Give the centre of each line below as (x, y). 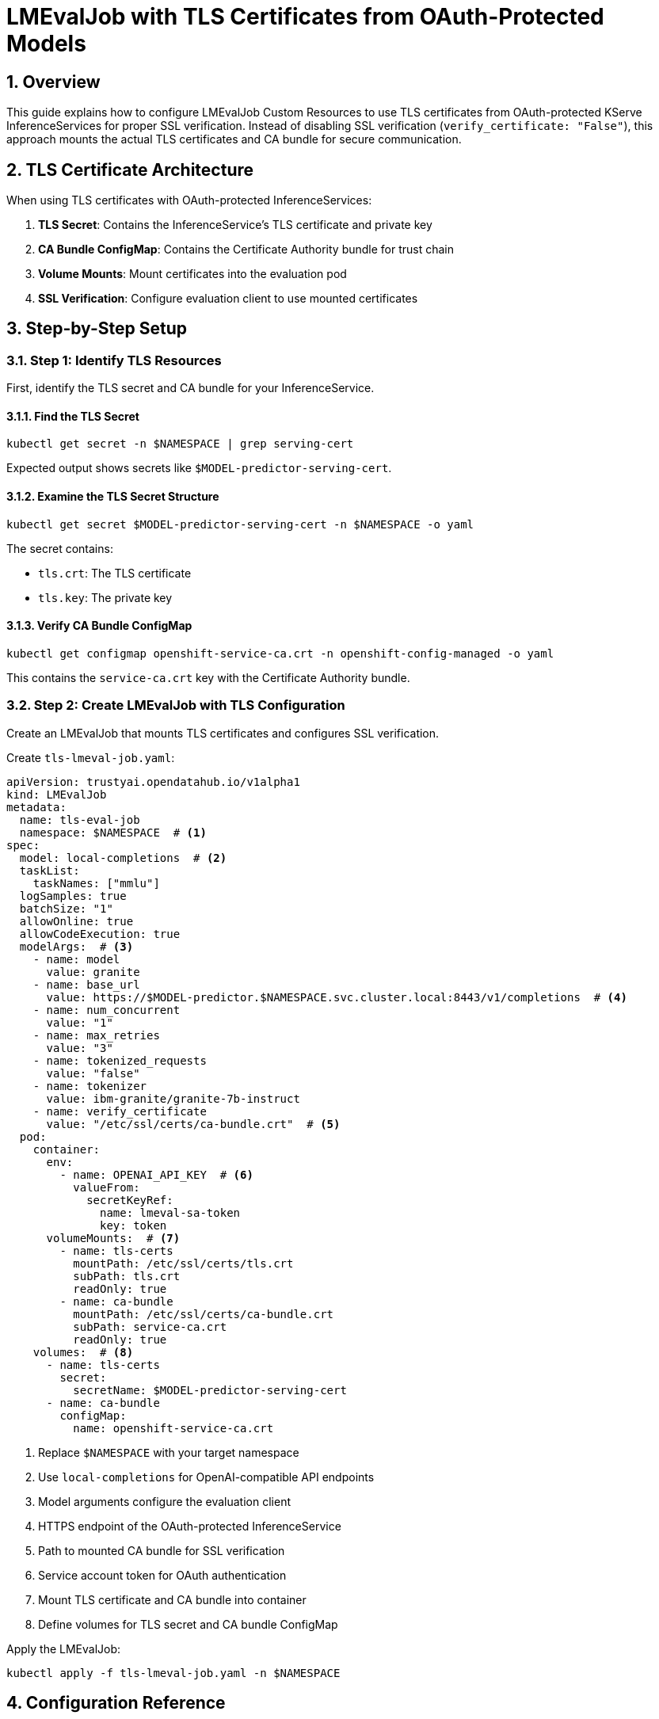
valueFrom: (107, 1187)
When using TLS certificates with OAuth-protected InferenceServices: (189, 200)
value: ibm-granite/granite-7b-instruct (173, 1098)
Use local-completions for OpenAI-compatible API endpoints (206, 1477)
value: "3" (80, 1048)
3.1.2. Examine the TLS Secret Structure (113, 497)
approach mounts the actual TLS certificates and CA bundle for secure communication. (234, 139)
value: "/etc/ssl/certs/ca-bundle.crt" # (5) (193, 1124)
